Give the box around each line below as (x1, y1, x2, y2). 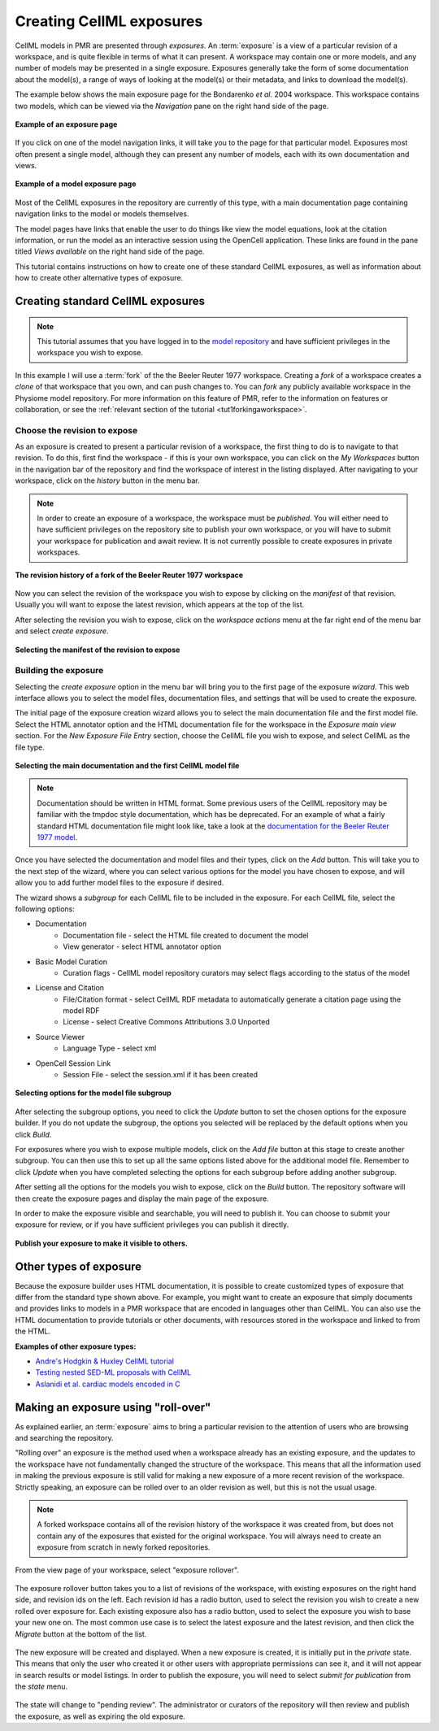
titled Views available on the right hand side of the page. (15, 246, 205, 256)
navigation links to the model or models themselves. (15, 209, 189, 219)
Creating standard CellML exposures (15, 294, 206, 308)
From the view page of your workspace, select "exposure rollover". (15, 1565, 240, 1575)
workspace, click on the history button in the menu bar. (15, 476, 200, 485)
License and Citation (35, 983, 105, 993)
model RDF (63, 1006, 101, 1016)
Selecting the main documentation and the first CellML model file (15, 761, 240, 771)
